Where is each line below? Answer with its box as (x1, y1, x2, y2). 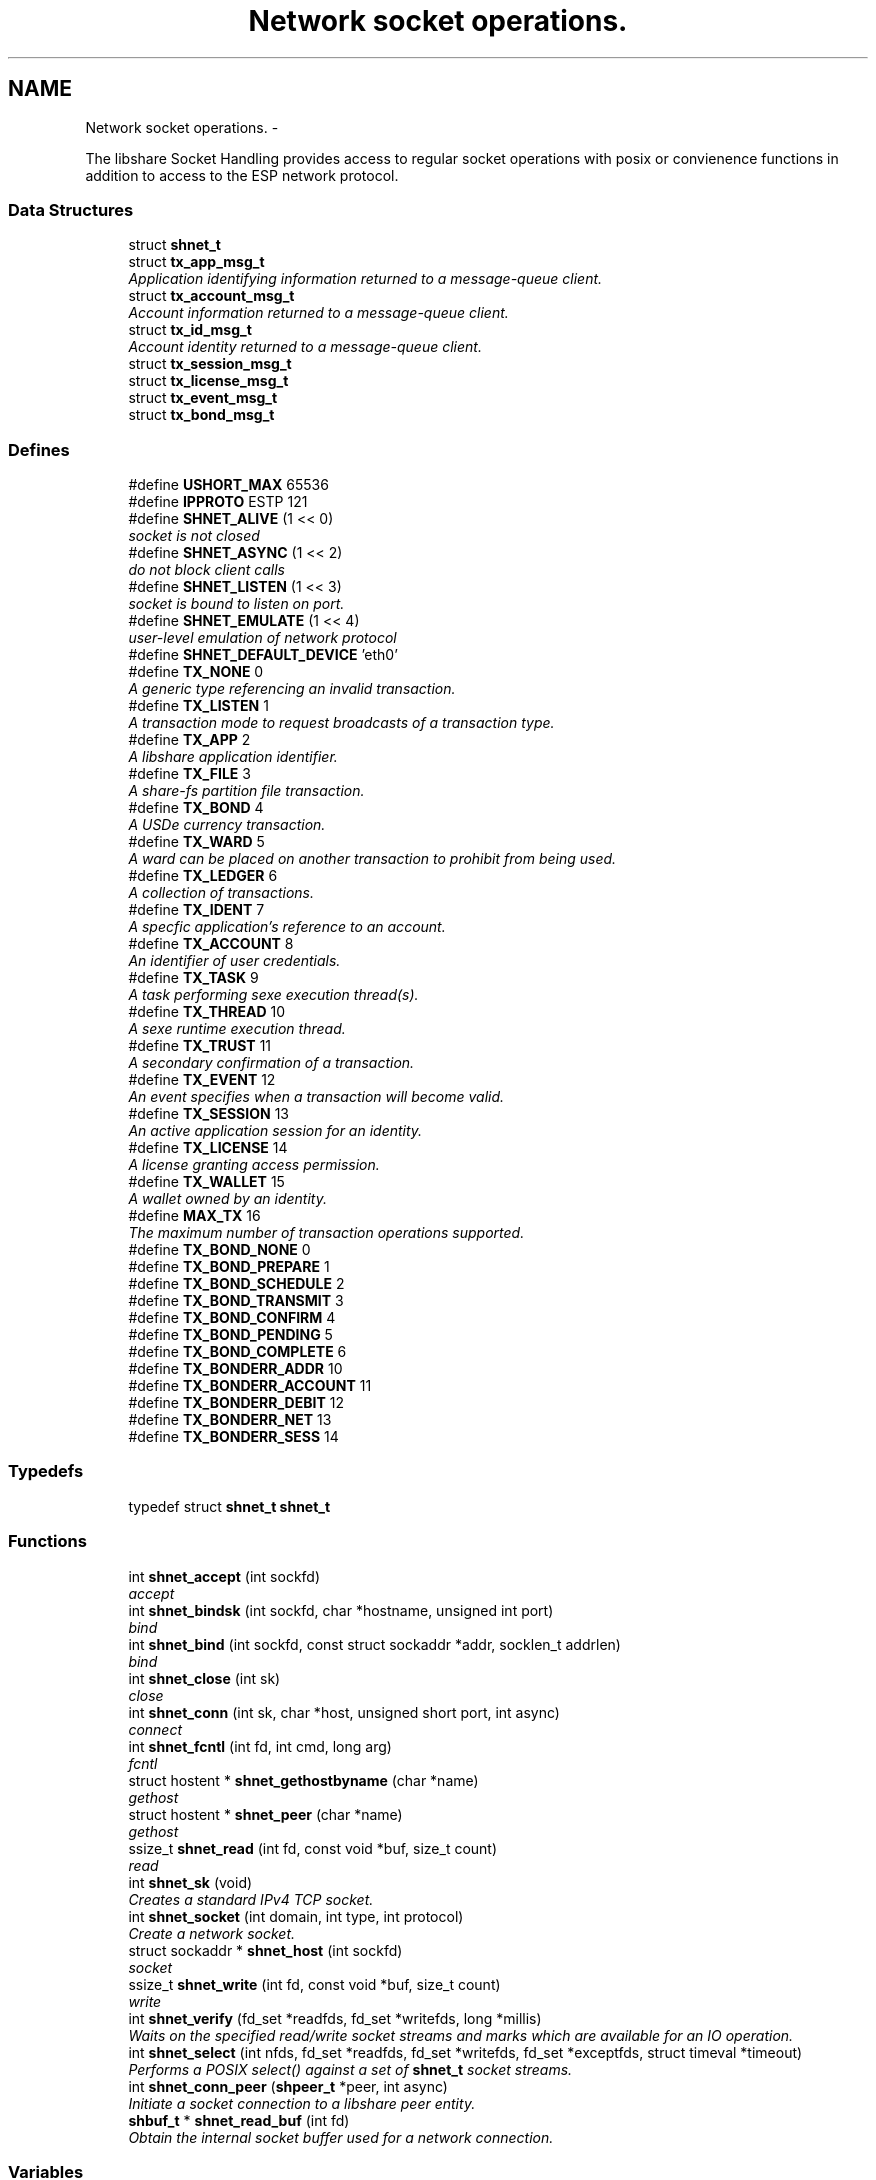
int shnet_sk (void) (128, 1873, 253, 1891)
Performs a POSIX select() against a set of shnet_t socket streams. (128, 2060, 573, 2078)
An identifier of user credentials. (128, 952, 341, 970)
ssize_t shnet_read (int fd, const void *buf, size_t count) (128, 1839, 498, 1857)
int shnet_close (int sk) (128, 1669, 281, 1687)
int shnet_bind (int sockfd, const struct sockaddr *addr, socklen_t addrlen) (128, 1635, 621, 1653)
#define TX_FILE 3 (128, 765, 251, 783)
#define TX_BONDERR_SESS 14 (128, 1428, 339, 1446)
